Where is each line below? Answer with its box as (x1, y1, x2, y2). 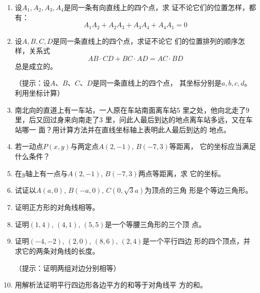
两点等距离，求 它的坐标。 (138, 168, 225, 178)
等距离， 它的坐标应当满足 (169, 141, 256, 152)
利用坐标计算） (15, 88, 64, 98)
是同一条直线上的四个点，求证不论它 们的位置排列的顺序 (53, 35, 238, 46)
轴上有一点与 (25, 168, 68, 178)
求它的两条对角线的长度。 (15, 245, 99, 256)
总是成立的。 (15, 60, 57, 71)
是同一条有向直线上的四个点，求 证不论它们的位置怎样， (64, 2, 249, 12)
